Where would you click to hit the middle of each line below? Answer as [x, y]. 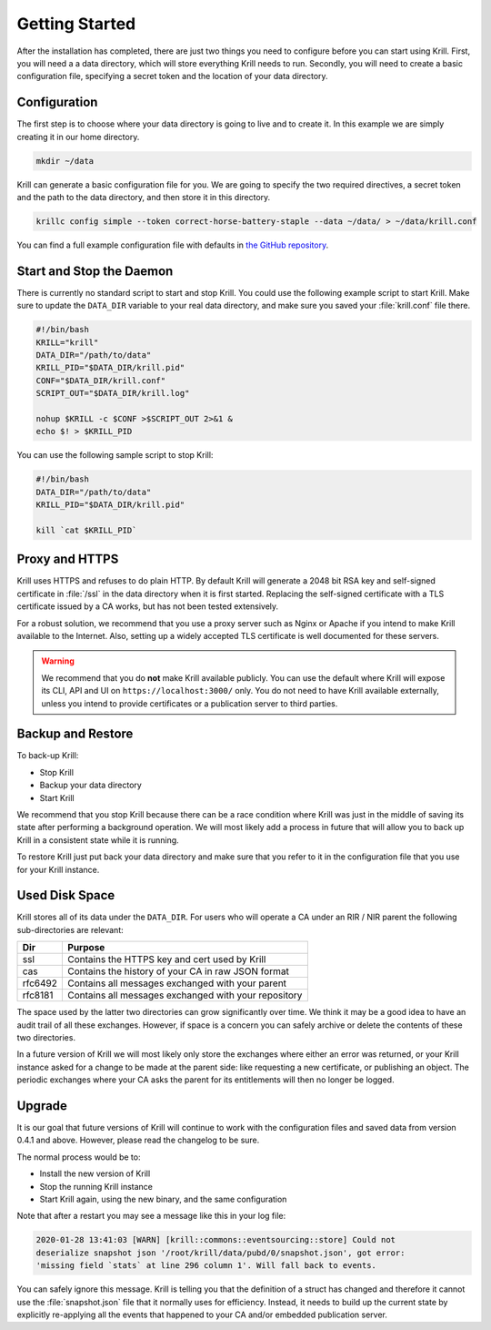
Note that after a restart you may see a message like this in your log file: [151, 1216]
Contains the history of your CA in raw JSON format [179, 971]
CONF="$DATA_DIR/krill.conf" [101, 381]
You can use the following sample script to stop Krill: [115, 455]
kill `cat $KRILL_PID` [86, 530]
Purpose [86, 948]
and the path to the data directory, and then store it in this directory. [144, 197]
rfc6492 [40, 983]
